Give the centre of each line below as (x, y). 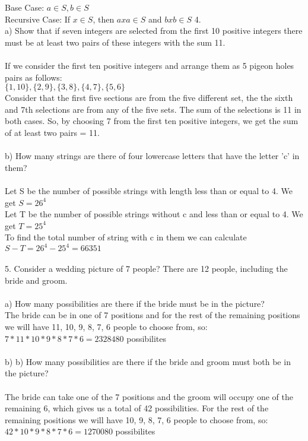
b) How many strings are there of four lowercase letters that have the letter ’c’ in (152, 156)
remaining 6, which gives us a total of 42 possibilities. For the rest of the (137, 408)
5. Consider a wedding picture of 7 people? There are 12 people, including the (146, 268)
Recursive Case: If (38, 19)
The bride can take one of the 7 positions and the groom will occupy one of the (149, 396)
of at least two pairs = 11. (53, 132)
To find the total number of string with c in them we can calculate (126, 237)
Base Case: (25, 7)
